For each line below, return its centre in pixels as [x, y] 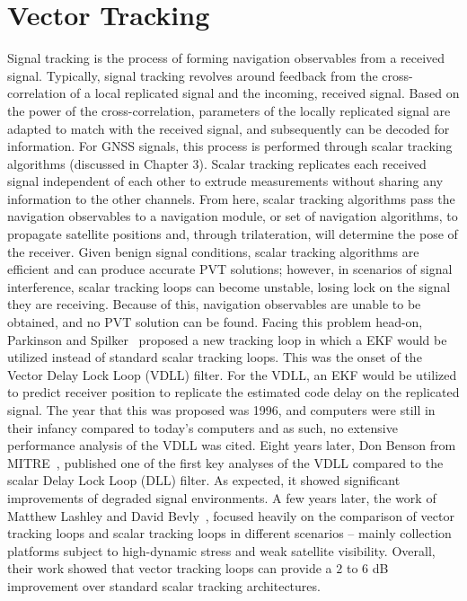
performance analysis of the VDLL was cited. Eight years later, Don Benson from [232, 445]
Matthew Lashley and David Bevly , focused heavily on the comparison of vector [231, 515]
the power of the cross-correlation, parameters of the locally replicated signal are [229, 110]
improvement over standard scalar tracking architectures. [164, 585]
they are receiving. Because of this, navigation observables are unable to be [214, 304]
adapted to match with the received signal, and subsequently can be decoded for [229, 128]
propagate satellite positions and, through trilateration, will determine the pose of [233, 234]
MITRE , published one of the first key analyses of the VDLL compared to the [225, 462]
